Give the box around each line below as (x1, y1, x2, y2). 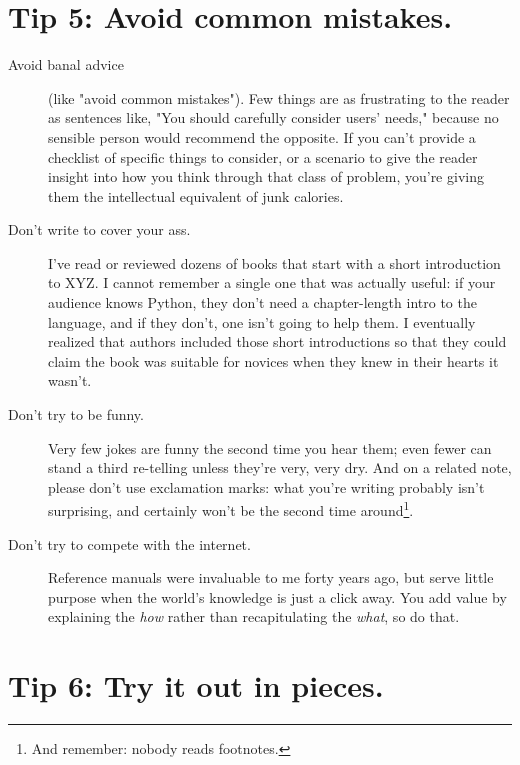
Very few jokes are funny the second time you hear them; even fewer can (48, 437, 492, 458)
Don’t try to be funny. (8, 404, 144, 425)
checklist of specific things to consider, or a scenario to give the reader (48, 146, 478, 167)
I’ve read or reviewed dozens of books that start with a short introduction (48, 252, 501, 273)
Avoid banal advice (8, 54, 124, 75)
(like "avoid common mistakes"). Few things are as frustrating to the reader (48, 87, 510, 108)
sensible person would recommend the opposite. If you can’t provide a (48, 126, 476, 147)
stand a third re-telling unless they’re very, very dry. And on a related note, (48, 457, 512, 478)
